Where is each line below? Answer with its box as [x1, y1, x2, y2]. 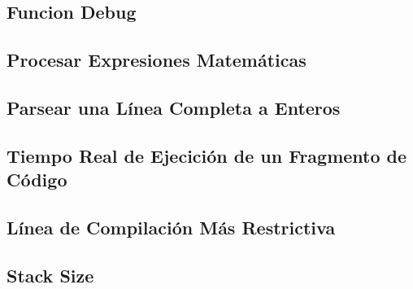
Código [7, 167, 67, 192]
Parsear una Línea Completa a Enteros [7, 94, 341, 120]
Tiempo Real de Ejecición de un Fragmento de [7, 142, 407, 168]
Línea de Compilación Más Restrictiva [7, 214, 336, 239]
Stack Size [7, 262, 94, 287]
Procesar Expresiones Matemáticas [7, 47, 306, 72]
